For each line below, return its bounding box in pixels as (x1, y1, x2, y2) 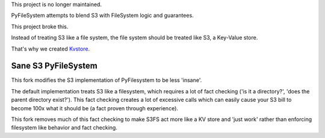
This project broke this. (11, 23, 69, 30)
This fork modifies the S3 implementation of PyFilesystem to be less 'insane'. (11, 77, 202, 84)
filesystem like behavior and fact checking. (11, 124, 117, 131)
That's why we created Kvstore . (11, 45, 90, 52)
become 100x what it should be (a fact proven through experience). (11, 104, 179, 111)
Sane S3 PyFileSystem (11, 61, 97, 71)
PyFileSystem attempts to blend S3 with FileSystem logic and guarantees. (11, 12, 194, 19)
